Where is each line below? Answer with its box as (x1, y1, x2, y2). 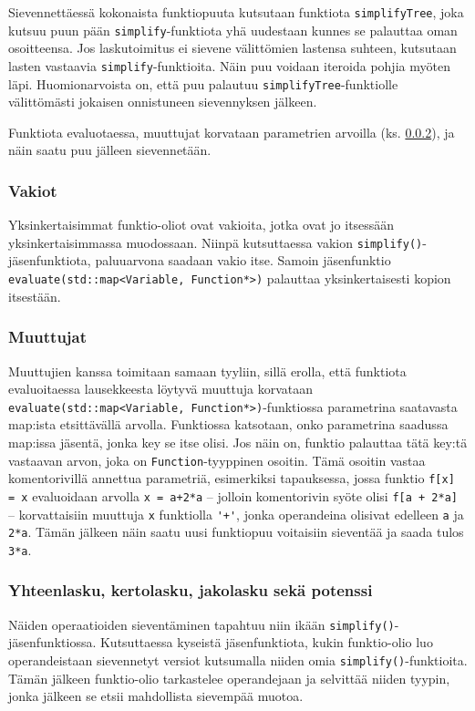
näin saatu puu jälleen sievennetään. (8, 140, 212, 160)
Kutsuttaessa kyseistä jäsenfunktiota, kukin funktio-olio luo (99, 633, 433, 652)
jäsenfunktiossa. (8, 633, 97, 652)
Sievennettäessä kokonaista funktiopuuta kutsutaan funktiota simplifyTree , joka (8, 3, 464, 21)
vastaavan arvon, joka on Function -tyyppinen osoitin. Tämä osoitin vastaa (8, 450, 426, 469)
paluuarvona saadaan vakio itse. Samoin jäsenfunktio (95, 251, 391, 270)
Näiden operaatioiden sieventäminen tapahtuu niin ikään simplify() (8, 614, 395, 634)
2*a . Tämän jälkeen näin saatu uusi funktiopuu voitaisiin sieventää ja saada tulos (8, 522, 464, 541)
